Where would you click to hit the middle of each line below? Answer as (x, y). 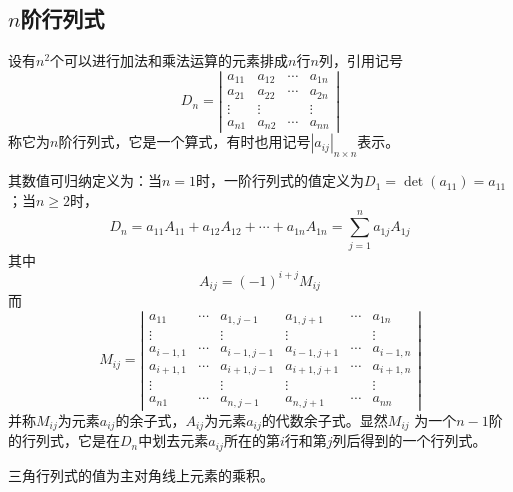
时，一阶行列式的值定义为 (280, 180)
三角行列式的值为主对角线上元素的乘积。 (141, 474)
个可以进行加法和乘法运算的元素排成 (169, 60)
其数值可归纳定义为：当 (85, 180)
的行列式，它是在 (64, 440)
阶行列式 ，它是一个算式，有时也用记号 (184, 141)
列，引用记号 (360, 60)
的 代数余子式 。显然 (324, 419)
